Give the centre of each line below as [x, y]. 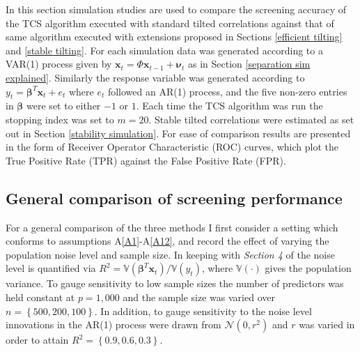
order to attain [37, 340]
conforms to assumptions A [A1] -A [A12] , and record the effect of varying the [167, 241]
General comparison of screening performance [174, 198]
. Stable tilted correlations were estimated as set [251, 119]
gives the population [308, 268]
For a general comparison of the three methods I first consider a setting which [172, 227]
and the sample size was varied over [199, 297]
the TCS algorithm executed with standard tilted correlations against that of [170, 23]
